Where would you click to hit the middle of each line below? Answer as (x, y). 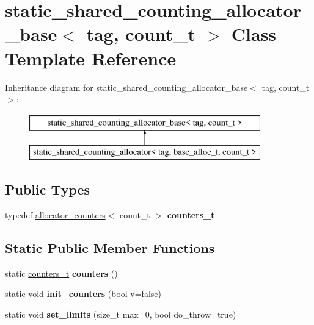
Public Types (48, 189)
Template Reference (91, 58)
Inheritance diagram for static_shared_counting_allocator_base (126, 87)
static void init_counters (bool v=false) (83, 294)
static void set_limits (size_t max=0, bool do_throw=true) (121, 314)
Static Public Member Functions (110, 248)
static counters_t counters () (61, 273)
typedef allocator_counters (55, 215)
